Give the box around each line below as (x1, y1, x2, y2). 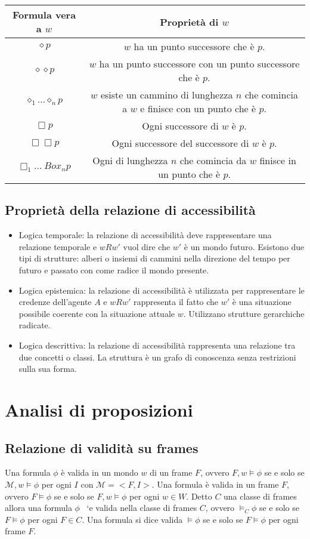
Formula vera (12, 8, 76, 21)
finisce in (259, 153, 296, 167)
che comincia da (179, 153, 247, 167)
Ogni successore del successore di (111, 136, 249, 150)
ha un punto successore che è (134, 39, 255, 53)
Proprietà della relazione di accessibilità (5, 201, 256, 219)
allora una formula (5, 501, 72, 514)
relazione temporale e (18, 240, 97, 252)
